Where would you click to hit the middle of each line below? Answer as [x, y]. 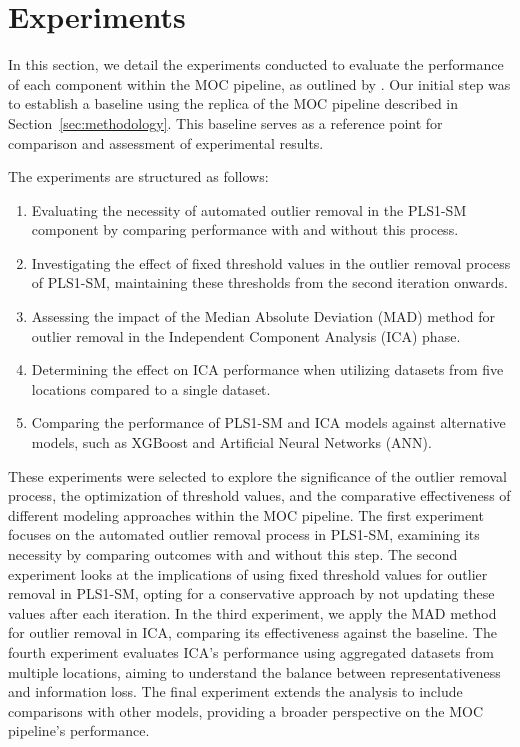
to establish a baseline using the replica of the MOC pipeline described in [233, 103]
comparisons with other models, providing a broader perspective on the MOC [246, 710]
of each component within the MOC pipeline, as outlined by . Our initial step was [259, 83]
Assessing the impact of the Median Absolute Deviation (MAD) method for [263, 316]
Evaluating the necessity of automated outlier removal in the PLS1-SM [249, 209]
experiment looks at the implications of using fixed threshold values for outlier [248, 573]
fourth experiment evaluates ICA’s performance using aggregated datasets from [251, 651]
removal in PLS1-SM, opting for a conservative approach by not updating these [251, 593]
